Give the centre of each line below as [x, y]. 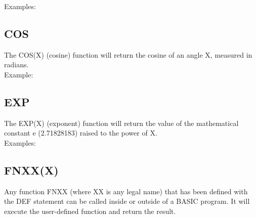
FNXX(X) [31, 170]
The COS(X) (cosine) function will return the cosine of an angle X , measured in [128, 54]
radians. [16, 64]
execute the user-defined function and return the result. [90, 211]
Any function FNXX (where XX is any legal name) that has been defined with [126, 191]
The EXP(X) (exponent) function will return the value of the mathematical [121, 123]
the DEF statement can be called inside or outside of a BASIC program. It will [127, 201]
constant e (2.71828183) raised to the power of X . [81, 133]
